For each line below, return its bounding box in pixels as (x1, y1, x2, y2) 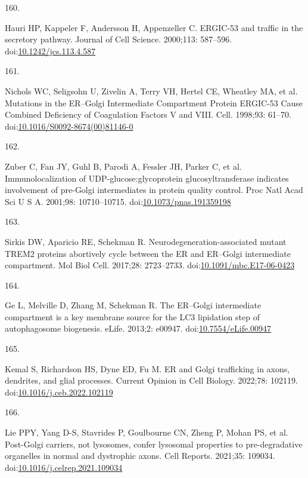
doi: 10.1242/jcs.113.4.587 (5, 44, 96, 57)
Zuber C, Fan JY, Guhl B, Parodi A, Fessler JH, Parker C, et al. (5, 160, 242, 172)
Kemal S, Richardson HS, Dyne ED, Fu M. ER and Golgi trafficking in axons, (5, 362, 290, 375)
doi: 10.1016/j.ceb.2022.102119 (5, 385, 113, 398)
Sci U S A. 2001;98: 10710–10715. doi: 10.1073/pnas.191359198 (5, 195, 231, 207)
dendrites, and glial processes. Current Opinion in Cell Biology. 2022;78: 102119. (5, 374, 298, 387)
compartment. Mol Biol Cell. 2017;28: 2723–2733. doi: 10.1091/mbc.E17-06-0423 (5, 259, 295, 271)
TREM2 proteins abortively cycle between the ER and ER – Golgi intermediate (5, 247, 291, 259)
